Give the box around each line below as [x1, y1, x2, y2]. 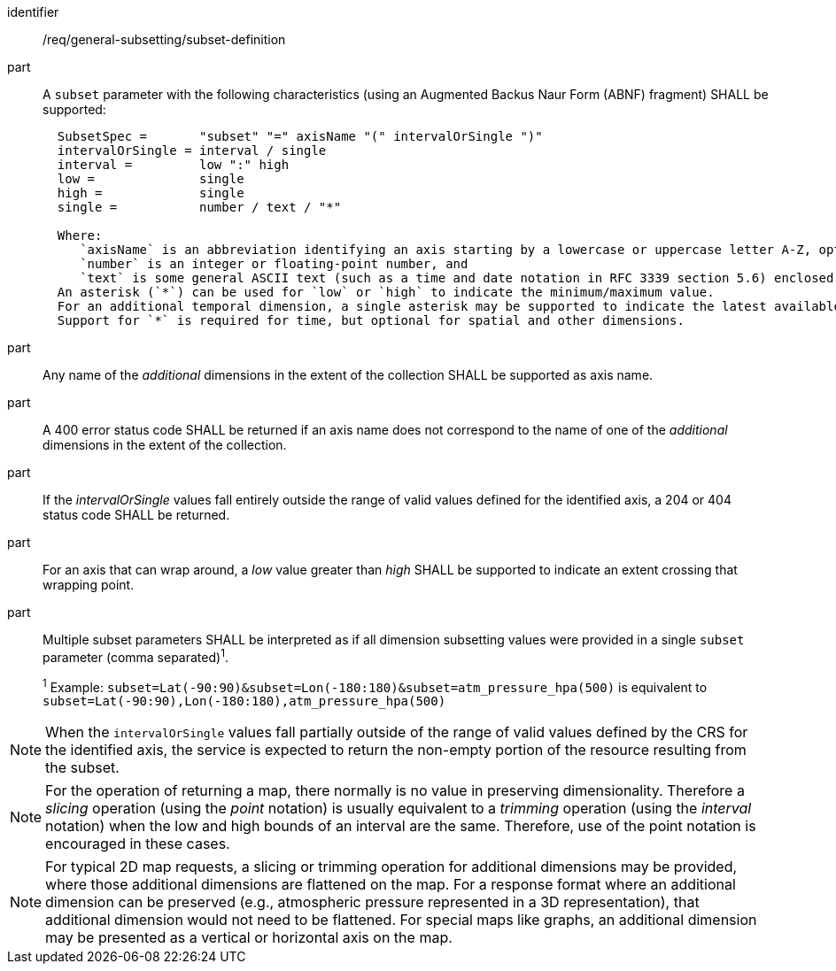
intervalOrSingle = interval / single [57, 143, 327, 158]
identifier [7, 4, 59, 19]
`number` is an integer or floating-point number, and [80, 257, 468, 271]
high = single [57, 186, 244, 200]
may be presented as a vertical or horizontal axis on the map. [45, 929, 453, 947]
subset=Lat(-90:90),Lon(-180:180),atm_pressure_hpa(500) [43, 694, 446, 709]
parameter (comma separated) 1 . [43, 647, 228, 665]
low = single [57, 172, 244, 186]
